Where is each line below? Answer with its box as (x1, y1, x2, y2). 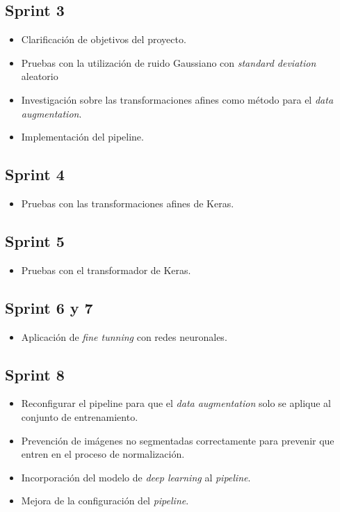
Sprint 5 (5, 230, 65, 251)
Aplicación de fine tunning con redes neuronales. (21, 329, 227, 344)
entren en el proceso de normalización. (21, 447, 185, 461)
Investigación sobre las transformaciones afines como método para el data (21, 92, 334, 106)
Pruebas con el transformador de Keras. (21, 262, 191, 277)
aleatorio (21, 69, 58, 83)
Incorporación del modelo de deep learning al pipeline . (21, 470, 251, 484)
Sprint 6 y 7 (5, 296, 93, 318)
